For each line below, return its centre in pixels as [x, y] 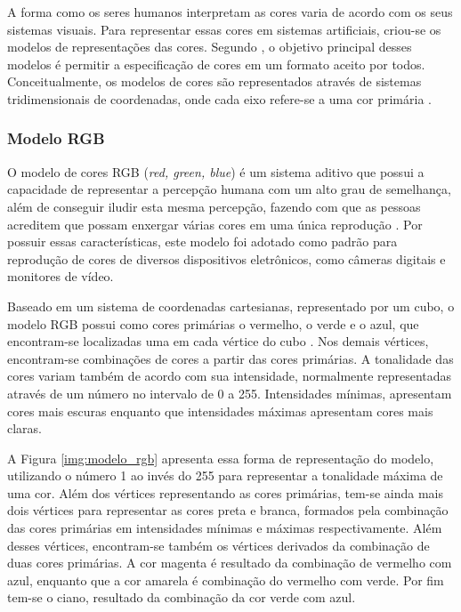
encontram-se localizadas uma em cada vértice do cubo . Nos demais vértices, [218, 341]
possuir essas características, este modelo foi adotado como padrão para [202, 242]
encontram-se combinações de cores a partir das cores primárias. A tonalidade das [230, 358]
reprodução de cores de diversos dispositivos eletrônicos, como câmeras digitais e [226, 258]
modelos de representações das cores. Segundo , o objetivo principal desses [210, 47]
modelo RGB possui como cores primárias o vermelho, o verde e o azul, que [213, 323]
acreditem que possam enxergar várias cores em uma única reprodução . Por [215, 224]
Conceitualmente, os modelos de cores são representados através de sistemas [214, 81]
